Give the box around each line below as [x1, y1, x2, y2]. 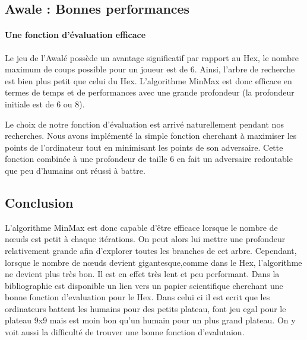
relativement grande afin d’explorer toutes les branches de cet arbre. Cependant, [5, 244, 297, 256]
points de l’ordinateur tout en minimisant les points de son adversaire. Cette [5, 141, 283, 153]
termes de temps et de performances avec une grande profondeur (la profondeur [5, 86, 295, 98]
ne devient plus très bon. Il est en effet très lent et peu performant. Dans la [5, 268, 280, 280]
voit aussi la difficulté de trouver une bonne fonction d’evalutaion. [5, 326, 245, 338]
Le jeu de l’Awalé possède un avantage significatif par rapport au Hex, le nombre [5, 51, 299, 63]
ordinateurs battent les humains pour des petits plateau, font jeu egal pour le [5, 302, 286, 314]
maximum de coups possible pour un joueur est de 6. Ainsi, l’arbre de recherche [5, 63, 295, 75]
